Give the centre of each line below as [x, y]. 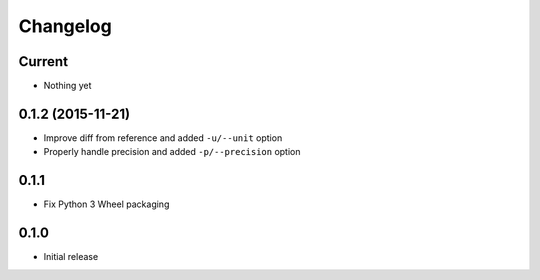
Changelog [65, 26]
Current [43, 61]
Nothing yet [67, 86]
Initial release [71, 257]
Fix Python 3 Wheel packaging [106, 204]
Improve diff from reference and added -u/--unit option [163, 137]
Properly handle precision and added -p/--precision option [172, 152]
